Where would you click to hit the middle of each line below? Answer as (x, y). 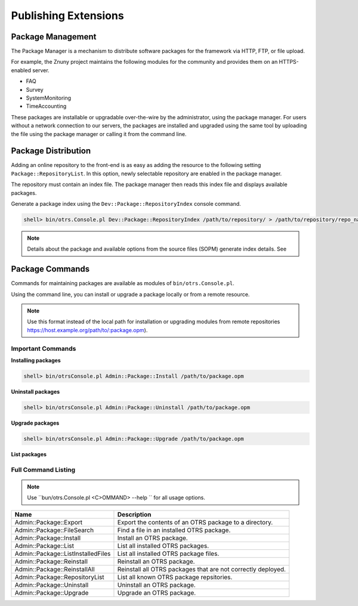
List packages (29, 454)
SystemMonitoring (49, 98)
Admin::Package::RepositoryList (59, 577)
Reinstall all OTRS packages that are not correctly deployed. (202, 569)
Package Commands (50, 269)
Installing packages (36, 360)
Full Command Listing (43, 469)
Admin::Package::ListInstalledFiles (63, 554)
